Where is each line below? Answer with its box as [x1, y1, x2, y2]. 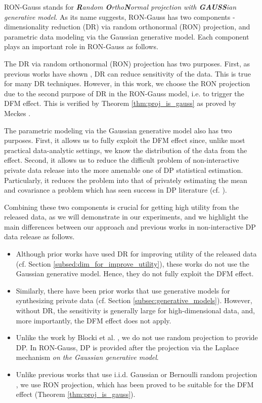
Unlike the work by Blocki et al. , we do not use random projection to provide [16, 332, 258, 343]
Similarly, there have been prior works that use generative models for [16, 285, 230, 296]
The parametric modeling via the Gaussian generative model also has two [4, 125, 232, 135]
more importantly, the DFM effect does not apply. [16, 315, 171, 325]
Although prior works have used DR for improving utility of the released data [16, 248, 257, 259]
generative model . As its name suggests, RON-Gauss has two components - [4, 11, 235, 22]
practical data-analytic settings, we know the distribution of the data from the [4, 144, 247, 155]
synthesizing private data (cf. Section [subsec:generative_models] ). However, [16, 295, 252, 306]
